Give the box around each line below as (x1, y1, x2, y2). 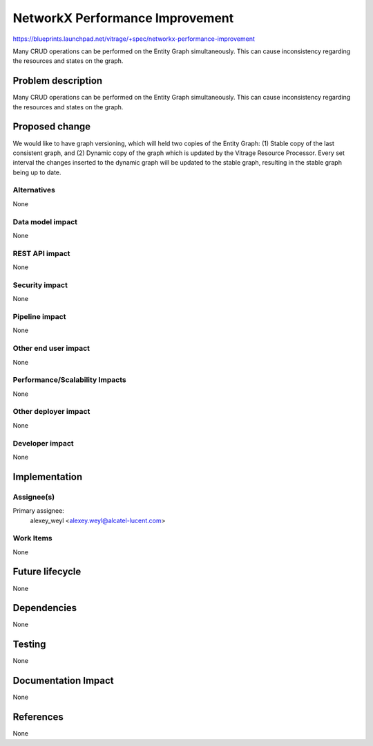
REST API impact (12, 248, 70, 258)
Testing (12, 639, 46, 651)
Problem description (12, 75, 103, 87)
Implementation (12, 471, 83, 482)
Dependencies (12, 602, 77, 614)
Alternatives (12, 185, 55, 195)
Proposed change (12, 121, 91, 133)
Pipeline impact (12, 312, 66, 322)
